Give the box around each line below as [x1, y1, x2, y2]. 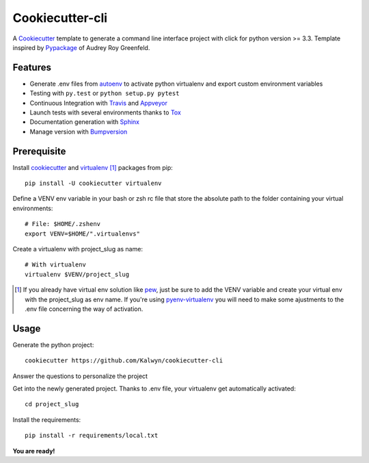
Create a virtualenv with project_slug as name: [12, 245, 143, 253]
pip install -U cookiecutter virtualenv [25, 179, 162, 188]
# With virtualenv [25, 261, 87, 268]
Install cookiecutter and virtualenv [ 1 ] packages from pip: [12, 163, 174, 171]
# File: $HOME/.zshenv [25, 220, 101, 228]
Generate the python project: [12, 340, 94, 349]
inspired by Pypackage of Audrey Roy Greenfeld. [12, 43, 150, 51]
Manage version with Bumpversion [29, 127, 128, 136]
